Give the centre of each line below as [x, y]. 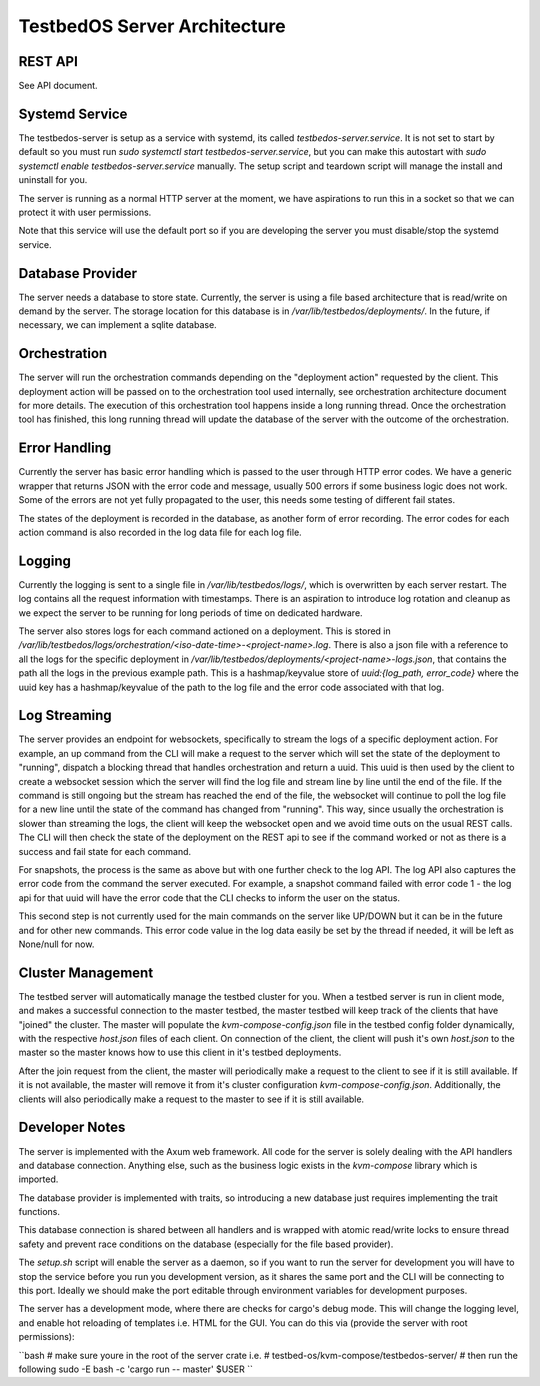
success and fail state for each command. [105, 851]
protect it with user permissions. [85, 212]
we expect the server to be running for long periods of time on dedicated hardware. [191, 612]
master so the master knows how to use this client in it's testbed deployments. [180, 1052]
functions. [39, 1212]
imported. [38, 1179]
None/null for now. [56, 944]
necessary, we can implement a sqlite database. [117, 325]
